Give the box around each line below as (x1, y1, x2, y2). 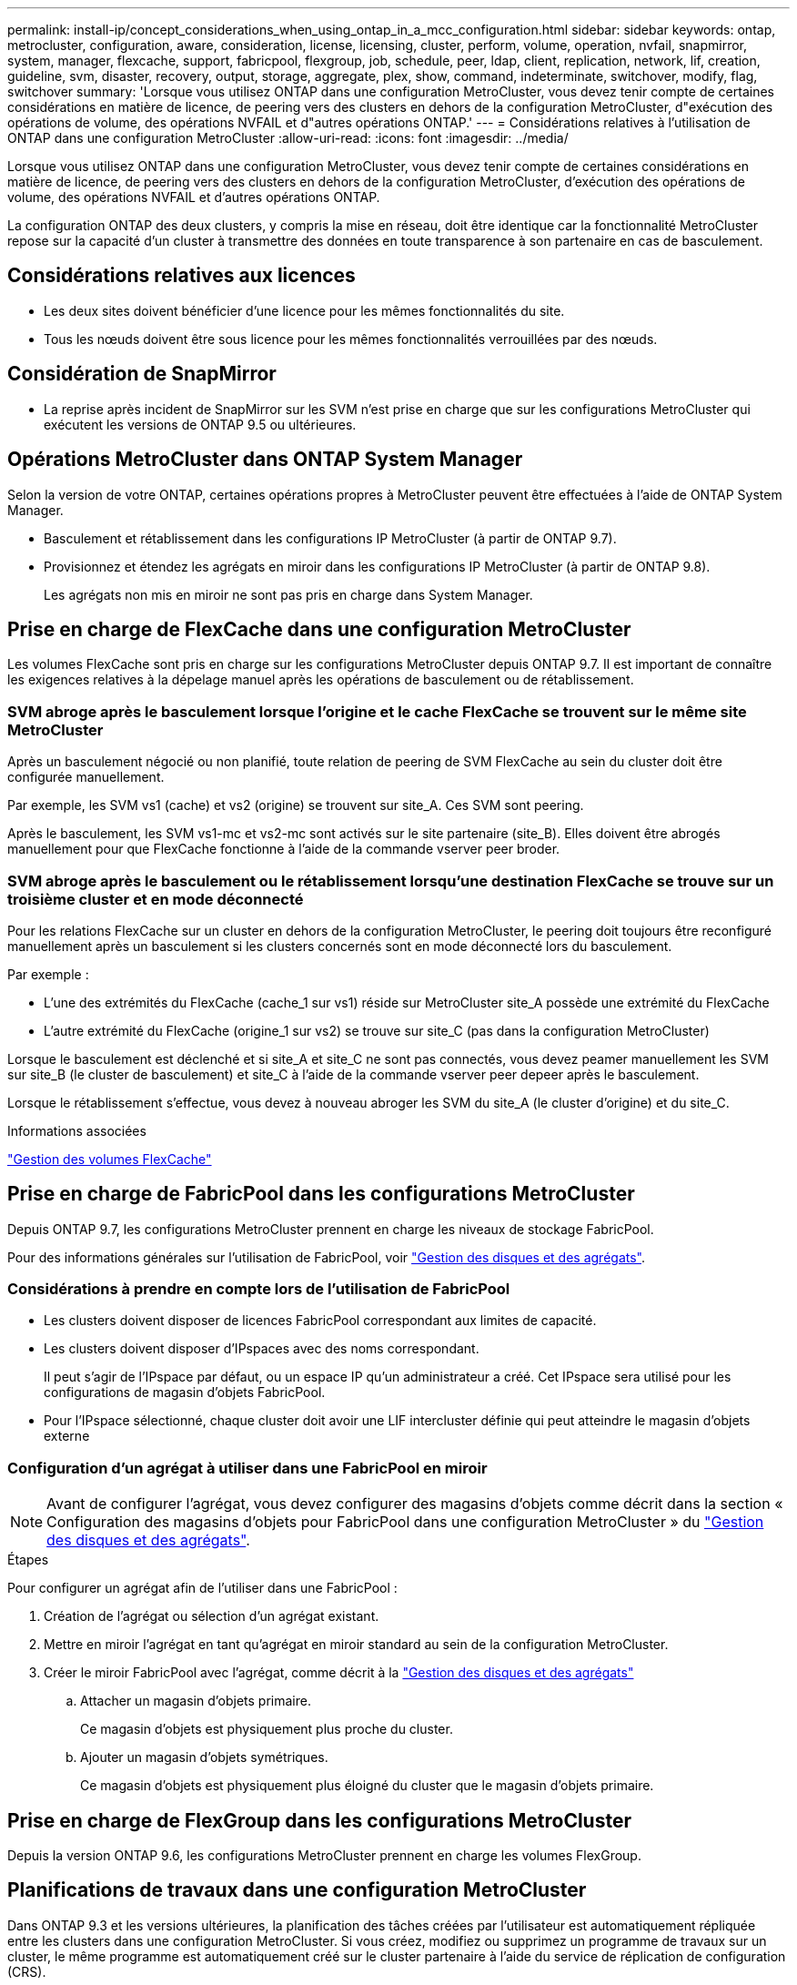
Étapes (7, 1552, 49, 1568)
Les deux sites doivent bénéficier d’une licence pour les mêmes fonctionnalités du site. (44, 302, 565, 319)
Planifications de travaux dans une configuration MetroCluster (7, 1879, 587, 1902)
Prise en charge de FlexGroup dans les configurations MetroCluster (7, 1808, 631, 1832)
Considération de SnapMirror (7, 362, 277, 386)
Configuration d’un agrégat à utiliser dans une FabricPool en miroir (7, 1458, 488, 1477)
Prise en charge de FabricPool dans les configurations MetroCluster (7, 1182, 635, 1206)
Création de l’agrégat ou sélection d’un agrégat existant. (44, 1608, 379, 1625)
